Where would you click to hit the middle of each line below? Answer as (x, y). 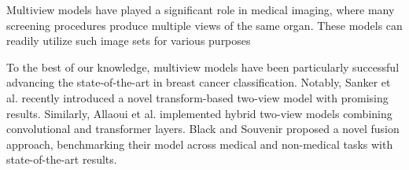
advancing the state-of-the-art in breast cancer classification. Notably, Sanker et (199, 82)
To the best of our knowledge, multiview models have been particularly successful (203, 67)
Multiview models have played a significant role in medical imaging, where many (201, 9)
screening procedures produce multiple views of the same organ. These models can (204, 25)
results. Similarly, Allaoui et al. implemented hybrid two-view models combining (199, 113)
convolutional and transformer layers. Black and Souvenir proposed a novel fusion (203, 129)
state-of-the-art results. (62, 159)
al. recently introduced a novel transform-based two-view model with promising (197, 97)
